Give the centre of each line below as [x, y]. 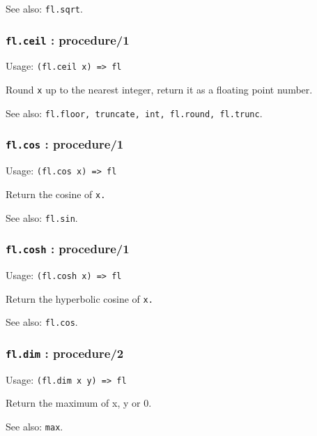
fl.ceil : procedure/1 [68, 39]
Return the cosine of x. [56, 194]
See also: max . [34, 426]
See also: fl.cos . [42, 322]
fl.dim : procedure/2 [65, 353]
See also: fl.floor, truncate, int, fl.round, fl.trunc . [134, 113]
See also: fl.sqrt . [44, 8]
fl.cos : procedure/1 [65, 144]
